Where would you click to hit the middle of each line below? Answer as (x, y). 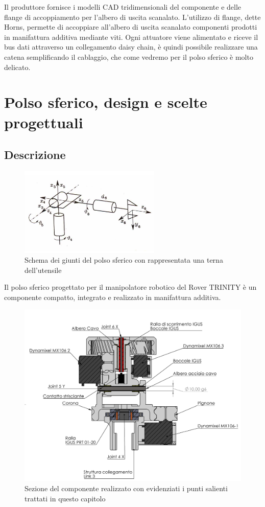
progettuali (44, 122)
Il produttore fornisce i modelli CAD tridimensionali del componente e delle (123, 7)
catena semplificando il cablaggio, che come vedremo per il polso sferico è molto (129, 56)
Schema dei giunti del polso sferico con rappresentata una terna (124, 260)
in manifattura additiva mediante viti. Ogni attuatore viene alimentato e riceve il (131, 37)
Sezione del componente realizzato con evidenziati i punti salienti (126, 488)
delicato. (17, 67)
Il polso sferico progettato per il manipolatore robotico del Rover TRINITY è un (130, 287)
